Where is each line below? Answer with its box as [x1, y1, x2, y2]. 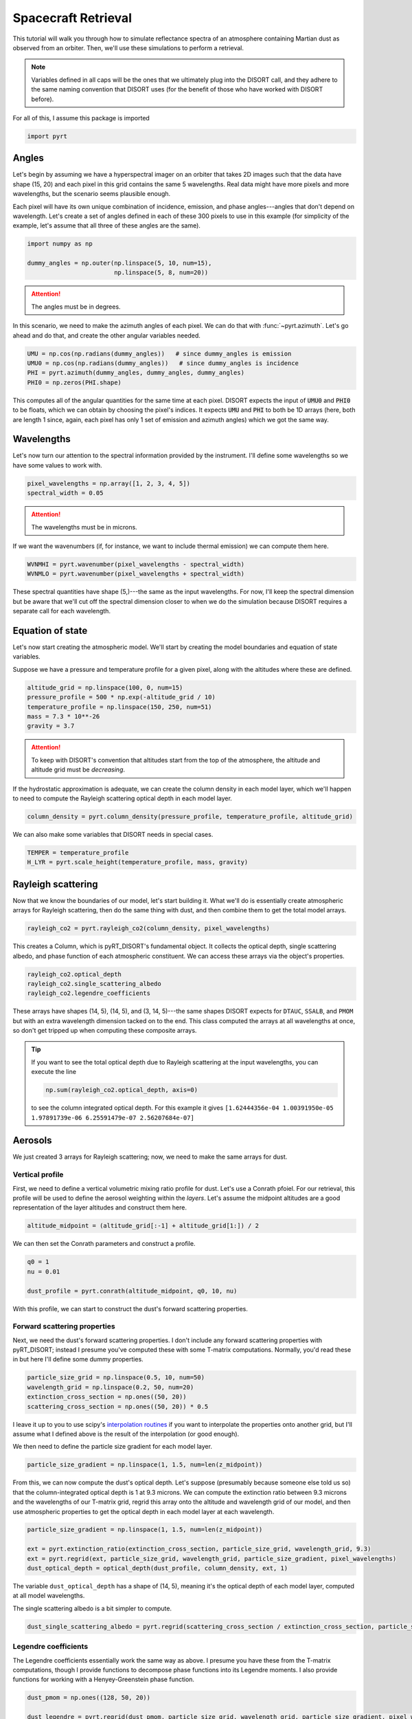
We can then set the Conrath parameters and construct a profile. [12, 1240, 196, 1248]
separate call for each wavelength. [12, 607, 111, 615]
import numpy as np [27, 240, 93, 248]
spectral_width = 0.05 [27, 489, 104, 497]
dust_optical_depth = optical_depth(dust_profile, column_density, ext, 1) [27, 1564, 288, 1573]
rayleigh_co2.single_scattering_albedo [27, 980, 161, 987]
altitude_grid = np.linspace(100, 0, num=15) [27, 683, 183, 691]
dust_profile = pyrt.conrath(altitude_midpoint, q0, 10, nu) [27, 1286, 238, 1295]
